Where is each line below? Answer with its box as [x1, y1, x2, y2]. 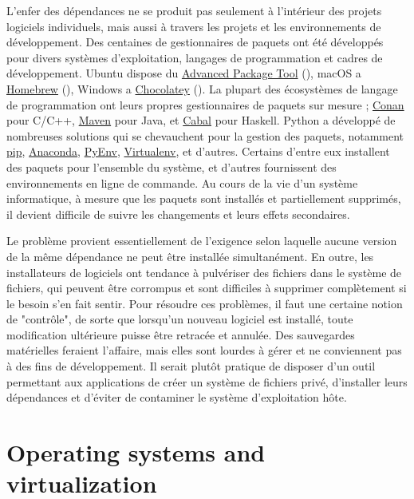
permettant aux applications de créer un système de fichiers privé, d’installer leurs [6, 373, 408, 390]
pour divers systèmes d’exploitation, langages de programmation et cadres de [6, 49, 383, 65]
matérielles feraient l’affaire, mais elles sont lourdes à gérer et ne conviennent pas [6, 342, 402, 358]
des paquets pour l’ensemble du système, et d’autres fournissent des [6, 158, 337, 175]
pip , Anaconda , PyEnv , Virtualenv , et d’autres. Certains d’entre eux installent [6, 143, 390, 160]
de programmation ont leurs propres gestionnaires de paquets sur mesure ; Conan [6, 96, 404, 113]
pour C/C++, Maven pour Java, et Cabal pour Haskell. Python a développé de [6, 112, 396, 129]
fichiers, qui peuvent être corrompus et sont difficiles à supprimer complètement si [6, 279, 407, 296]
